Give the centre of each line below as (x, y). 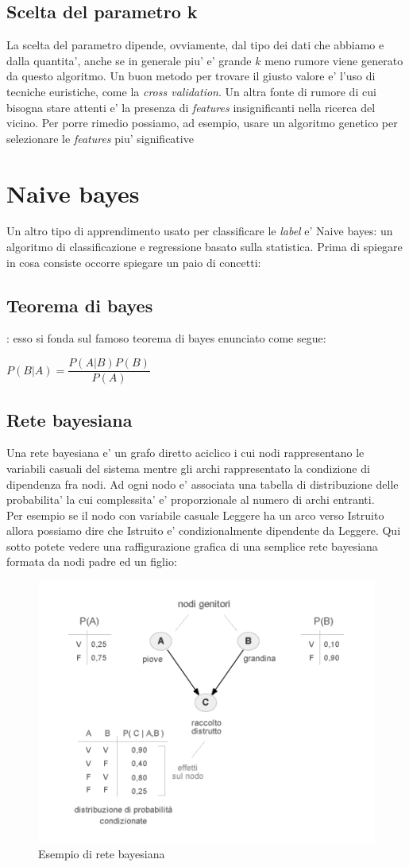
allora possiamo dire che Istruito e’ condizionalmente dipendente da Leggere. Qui (204, 530)
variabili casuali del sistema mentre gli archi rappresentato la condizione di (188, 468)
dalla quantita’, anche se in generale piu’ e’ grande (129, 60)
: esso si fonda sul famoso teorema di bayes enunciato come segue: (166, 338)
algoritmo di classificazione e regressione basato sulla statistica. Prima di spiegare (204, 247)
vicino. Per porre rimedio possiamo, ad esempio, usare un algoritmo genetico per (202, 123)
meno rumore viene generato (334, 60)
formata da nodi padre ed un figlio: (92, 561)
